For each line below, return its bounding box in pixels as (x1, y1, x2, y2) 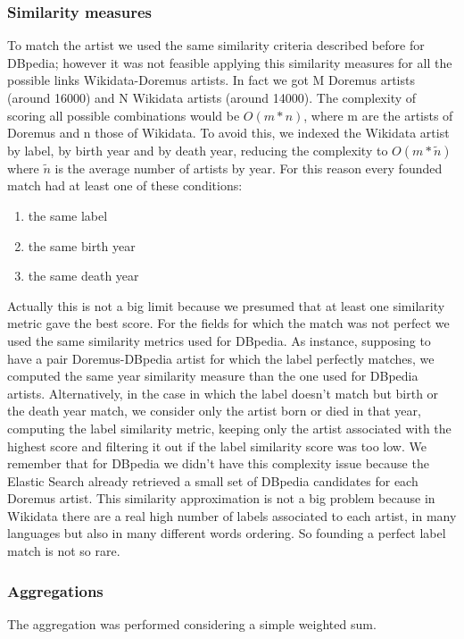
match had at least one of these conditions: (7, 176, 243, 195)
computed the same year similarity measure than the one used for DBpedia (7, 366, 418, 385)
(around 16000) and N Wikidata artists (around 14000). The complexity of (7, 88, 417, 106)
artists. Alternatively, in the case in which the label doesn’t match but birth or (7, 383, 439, 402)
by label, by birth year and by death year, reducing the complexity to (7, 140, 388, 159)
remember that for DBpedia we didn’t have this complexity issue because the (7, 454, 429, 473)
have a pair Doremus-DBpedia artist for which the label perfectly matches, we (7, 349, 435, 367)
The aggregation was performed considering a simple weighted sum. (7, 614, 377, 633)
